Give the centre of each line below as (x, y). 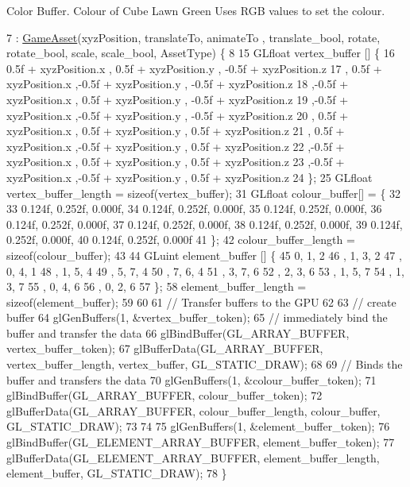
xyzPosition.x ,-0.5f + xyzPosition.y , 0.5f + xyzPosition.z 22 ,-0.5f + (176, 146)
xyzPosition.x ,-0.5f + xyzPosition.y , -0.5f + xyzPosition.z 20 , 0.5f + (178, 115)
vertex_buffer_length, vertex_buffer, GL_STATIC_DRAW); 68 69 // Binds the (205, 364)
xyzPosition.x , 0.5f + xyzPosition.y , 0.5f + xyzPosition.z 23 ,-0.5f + (176, 162)
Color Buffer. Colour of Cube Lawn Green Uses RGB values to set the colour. (196, 10)
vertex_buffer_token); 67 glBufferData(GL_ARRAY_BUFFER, (165, 348)
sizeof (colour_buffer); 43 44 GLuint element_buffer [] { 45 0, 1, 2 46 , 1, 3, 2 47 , (204, 255)
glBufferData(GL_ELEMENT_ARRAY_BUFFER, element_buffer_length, (193, 457)
